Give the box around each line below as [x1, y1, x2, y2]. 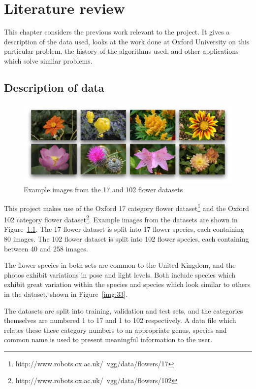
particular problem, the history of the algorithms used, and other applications [4, 46, 239, 56]
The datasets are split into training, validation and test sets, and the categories [4, 305, 243, 316]
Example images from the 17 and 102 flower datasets [24, 184, 183, 195]
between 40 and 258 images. [4, 243, 88, 253]
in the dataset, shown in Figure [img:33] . [4, 289, 128, 299]
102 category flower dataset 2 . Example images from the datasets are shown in [4, 213, 238, 224]
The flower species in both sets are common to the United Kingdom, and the [4, 260, 236, 270]
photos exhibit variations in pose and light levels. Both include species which [4, 269, 236, 280]
